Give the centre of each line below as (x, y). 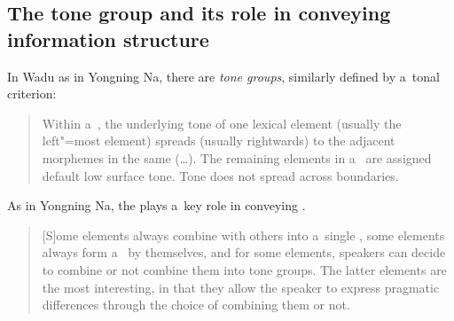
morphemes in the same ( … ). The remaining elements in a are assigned (237, 157)
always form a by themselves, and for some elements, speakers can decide (244, 252)
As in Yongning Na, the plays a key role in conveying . (157, 205)
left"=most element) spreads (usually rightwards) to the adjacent (219, 141)
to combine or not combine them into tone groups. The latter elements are (244, 269)
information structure (108, 39)
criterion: (32, 94)
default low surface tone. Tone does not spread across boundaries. (220, 175)
